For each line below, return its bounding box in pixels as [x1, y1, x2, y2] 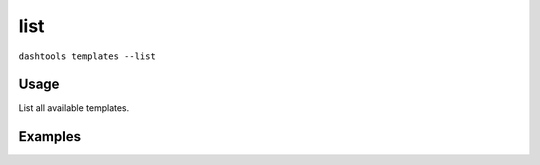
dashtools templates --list [18, 50, 157, 62]
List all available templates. [18, 102, 130, 114]
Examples [18, 128, 82, 145]
